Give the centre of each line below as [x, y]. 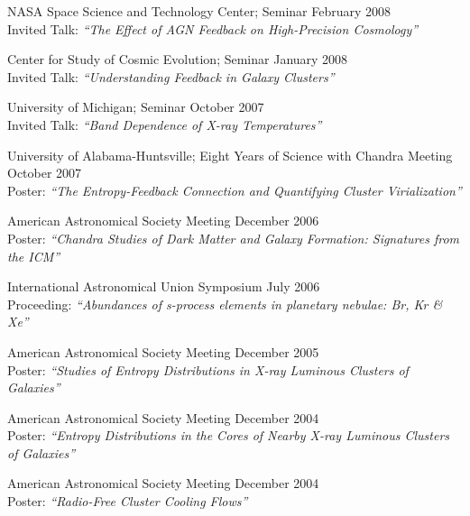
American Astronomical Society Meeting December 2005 [163, 351]
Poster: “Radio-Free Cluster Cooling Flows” [128, 501]
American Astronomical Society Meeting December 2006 [163, 221]
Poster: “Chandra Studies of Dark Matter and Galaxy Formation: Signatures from [234, 238]
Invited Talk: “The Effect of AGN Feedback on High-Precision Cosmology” [213, 28]
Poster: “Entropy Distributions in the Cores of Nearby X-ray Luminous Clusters [229, 435]
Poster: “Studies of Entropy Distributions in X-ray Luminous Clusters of [208, 369]
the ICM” [34, 256]
